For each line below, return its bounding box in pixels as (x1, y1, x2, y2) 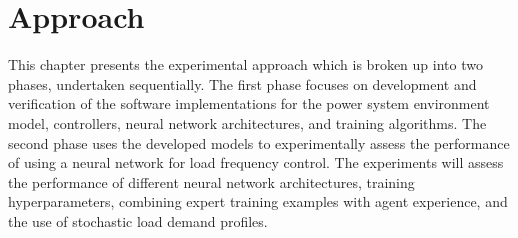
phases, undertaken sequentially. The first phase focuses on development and (8, 73, 477, 94)
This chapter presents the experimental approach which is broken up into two (8, 54, 483, 75)
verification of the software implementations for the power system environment (8, 93, 490, 114)
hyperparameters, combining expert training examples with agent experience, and (8, 191, 508, 212)
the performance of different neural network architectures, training (8, 171, 415, 192)
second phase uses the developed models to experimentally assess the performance (8, 132, 510, 153)
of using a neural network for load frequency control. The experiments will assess (8, 152, 504, 173)
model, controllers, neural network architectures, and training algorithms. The (8, 112, 487, 133)
